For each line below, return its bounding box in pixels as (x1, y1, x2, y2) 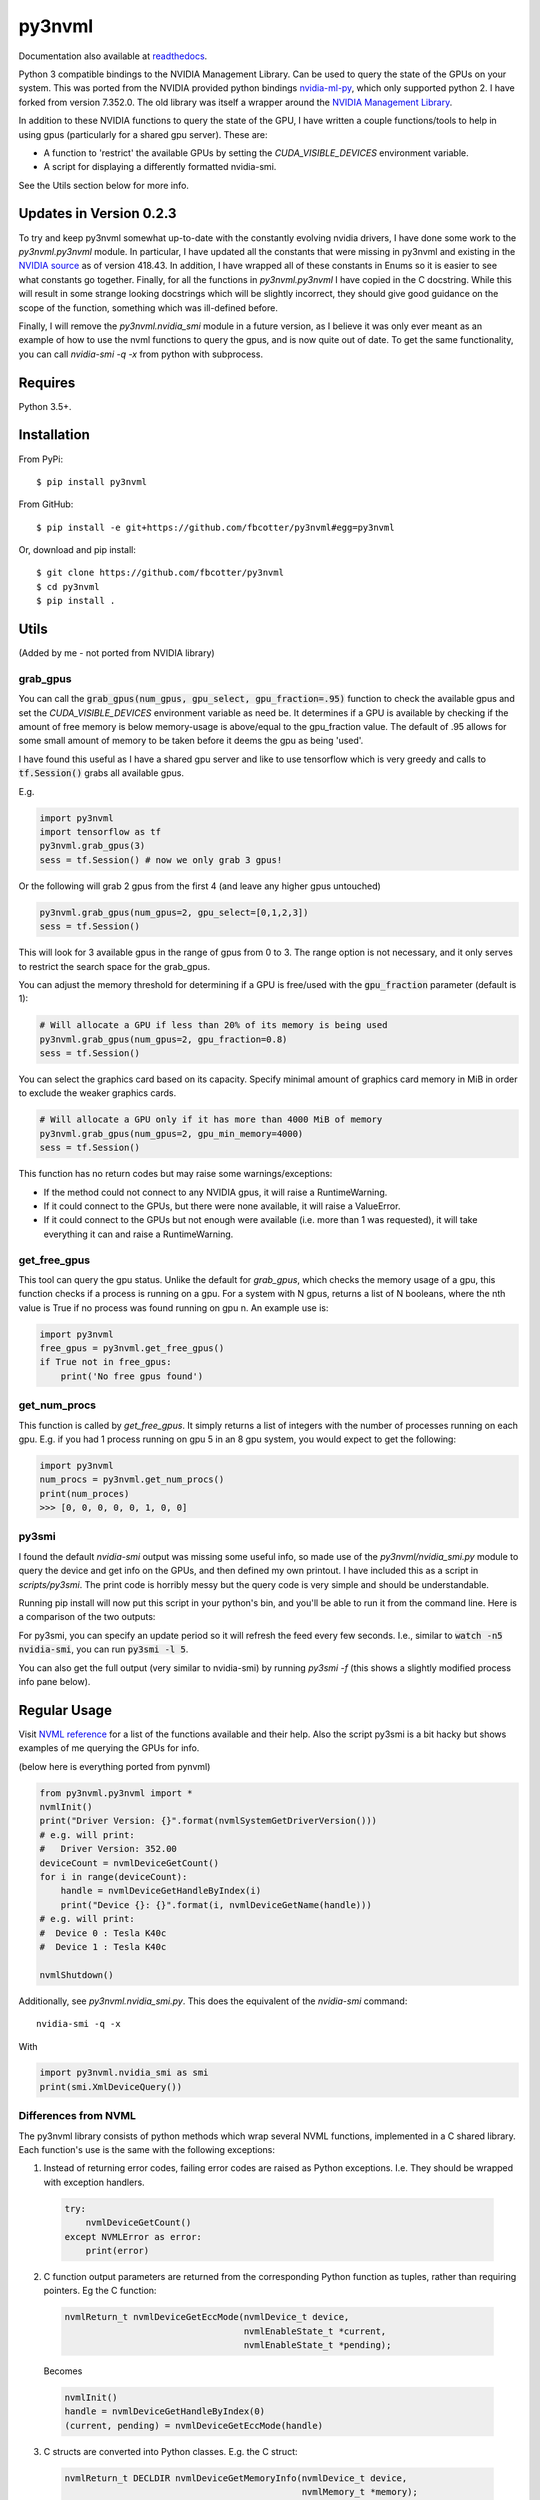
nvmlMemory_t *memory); (301, 2486, 419, 2498)
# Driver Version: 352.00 (39, 1843, 177, 1855)
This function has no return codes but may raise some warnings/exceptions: (18, 1168, 333, 1180)
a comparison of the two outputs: (18, 1611, 156, 1623)
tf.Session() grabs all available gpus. (18, 767, 185, 779)
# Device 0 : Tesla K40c (39, 1927, 167, 1939)
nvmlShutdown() (39, 1969, 114, 1980)
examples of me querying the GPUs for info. (18, 1742, 200, 1754)
